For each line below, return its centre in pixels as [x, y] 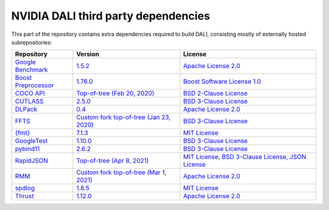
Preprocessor [34, 85]
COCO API [30, 93]
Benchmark [31, 70]
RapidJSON [32, 161]
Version [88, 54]
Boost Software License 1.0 [222, 82]
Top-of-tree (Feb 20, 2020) [115, 93]
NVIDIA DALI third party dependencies [111, 16]
